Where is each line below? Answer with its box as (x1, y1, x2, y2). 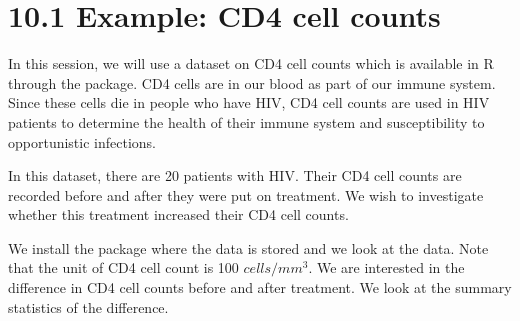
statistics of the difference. (8, 296, 169, 317)
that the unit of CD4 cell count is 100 (8, 257, 239, 278)
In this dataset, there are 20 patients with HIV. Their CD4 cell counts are (8, 165, 462, 186)
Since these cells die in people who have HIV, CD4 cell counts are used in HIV (8, 92, 490, 113)
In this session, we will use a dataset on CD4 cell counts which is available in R (8, 53, 494, 74)
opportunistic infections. (8, 131, 157, 152)
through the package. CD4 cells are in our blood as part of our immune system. (8, 72, 496, 93)
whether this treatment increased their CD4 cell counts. (8, 204, 349, 225)
